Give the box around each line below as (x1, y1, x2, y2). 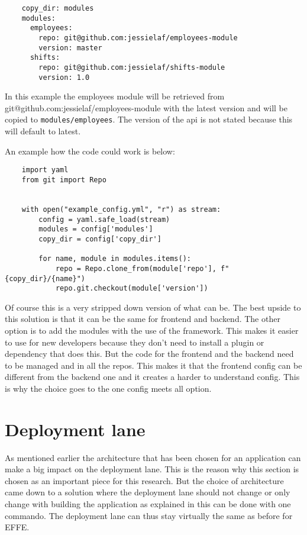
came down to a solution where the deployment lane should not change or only (5, 486, 290, 498)
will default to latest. (5, 125, 81, 137)
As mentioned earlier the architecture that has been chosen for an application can (5, 451, 301, 463)
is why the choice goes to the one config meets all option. (5, 382, 212, 394)
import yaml (21, 166, 69, 175)
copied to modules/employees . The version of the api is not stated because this (5, 113, 293, 125)
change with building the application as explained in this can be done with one (5, 498, 291, 510)
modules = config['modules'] (38, 225, 153, 234)
